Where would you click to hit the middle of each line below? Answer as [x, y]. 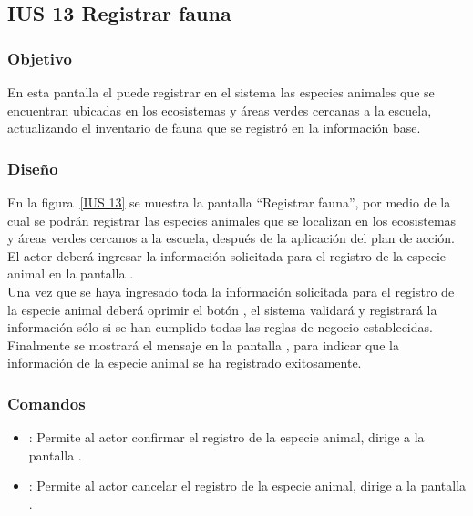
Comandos [46, 403]
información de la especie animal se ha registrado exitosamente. [185, 363]
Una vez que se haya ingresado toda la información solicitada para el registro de [231, 291]
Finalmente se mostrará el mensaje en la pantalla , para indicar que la [203, 344]
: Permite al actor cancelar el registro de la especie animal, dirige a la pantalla [247, 486]
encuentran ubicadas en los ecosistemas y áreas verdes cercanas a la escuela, [220, 110]
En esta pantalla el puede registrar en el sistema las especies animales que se [221, 92]
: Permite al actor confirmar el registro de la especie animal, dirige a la [226, 437]
